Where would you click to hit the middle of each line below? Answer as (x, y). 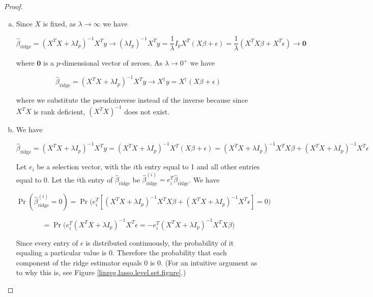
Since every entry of (47, 242)
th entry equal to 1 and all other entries (198, 167)
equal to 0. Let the (45, 179)
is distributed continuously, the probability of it (160, 242)
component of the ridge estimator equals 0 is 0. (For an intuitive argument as (137, 262)
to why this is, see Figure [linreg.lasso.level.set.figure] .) (101, 272)
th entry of (96, 179)
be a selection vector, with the (84, 167)
